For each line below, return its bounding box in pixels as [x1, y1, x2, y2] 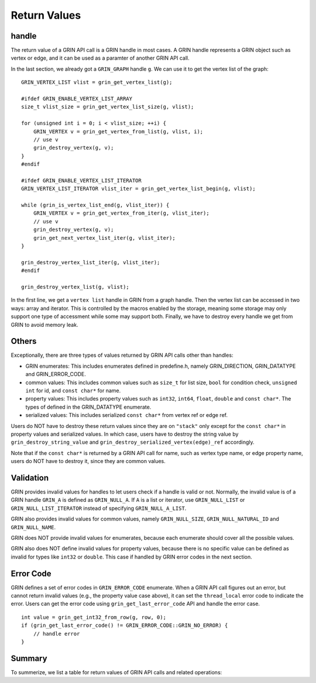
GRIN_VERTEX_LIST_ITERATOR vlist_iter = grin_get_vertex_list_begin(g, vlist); [21, 185, 256, 192]
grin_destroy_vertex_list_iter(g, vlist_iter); [21, 259, 160, 265]
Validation [11, 472, 49, 482]
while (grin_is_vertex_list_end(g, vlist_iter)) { [21, 202, 170, 209]
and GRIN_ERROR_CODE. [25, 371, 86, 378]
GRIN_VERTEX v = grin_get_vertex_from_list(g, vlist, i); [33, 128, 204, 134]
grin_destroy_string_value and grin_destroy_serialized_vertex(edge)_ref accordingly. [11, 439, 255, 446]
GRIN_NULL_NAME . [11, 523, 56, 530]
